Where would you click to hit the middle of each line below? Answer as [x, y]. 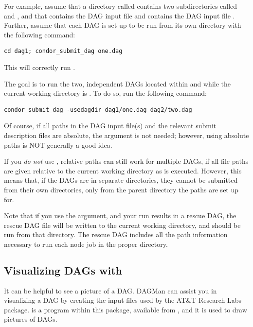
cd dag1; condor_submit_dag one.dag [63, 51]
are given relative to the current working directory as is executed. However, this [123, 170]
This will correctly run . [40, 67]
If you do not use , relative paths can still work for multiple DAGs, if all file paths [126, 161]
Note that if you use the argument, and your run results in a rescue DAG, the [120, 215]
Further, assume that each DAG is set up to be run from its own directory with [123, 25]
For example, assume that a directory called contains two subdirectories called [121, 6]
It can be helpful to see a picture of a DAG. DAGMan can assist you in [110, 290]
